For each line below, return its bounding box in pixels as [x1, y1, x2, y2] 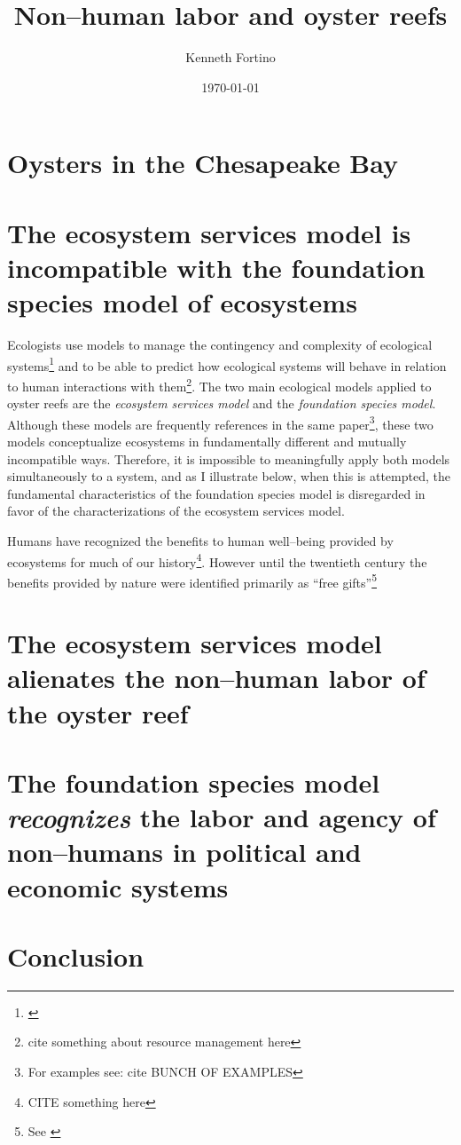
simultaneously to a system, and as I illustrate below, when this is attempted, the [7, 467, 450, 486]
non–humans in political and [7, 833, 362, 870]
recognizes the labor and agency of [7, 799, 436, 836]
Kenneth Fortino [185, 48, 276, 67]
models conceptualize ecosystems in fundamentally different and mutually [7, 431, 407, 450]
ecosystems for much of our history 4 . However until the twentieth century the [7, 549, 427, 571]
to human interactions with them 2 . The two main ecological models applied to [7, 374, 432, 395]
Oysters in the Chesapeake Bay [7, 145, 399, 181]
